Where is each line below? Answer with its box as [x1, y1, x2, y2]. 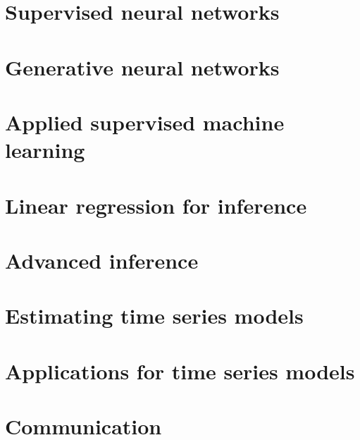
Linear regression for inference [5, 190, 307, 219]
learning [5, 135, 85, 164]
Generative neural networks [5, 52, 280, 81]
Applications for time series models [5, 356, 355, 385]
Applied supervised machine [5, 107, 285, 136]
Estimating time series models [5, 301, 304, 330]
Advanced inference [5, 245, 199, 274]
